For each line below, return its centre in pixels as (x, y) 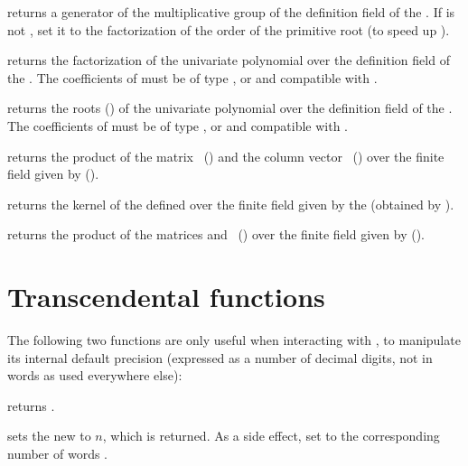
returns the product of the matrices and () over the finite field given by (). (216, 234)
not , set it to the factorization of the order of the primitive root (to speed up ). (229, 29)
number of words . (57, 454)
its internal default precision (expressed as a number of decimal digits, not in (220, 357)
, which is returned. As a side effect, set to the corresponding (271, 436)
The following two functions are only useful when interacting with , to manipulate (234, 340)
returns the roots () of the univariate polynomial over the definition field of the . (230, 108)
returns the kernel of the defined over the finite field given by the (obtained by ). (231, 204)
